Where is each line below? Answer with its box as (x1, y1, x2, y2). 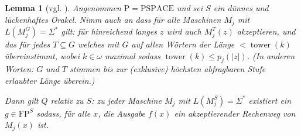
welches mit (78, 38, 119, 50)
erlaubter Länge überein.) (5, 74, 95, 87)
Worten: (5, 63, 34, 75)
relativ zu (50, 94, 84, 106)
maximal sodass (105, 49, 160, 62)
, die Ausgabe (98, 107, 146, 119)
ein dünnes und (213, 2, 269, 13)
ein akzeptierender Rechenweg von (174, 107, 296, 119)
